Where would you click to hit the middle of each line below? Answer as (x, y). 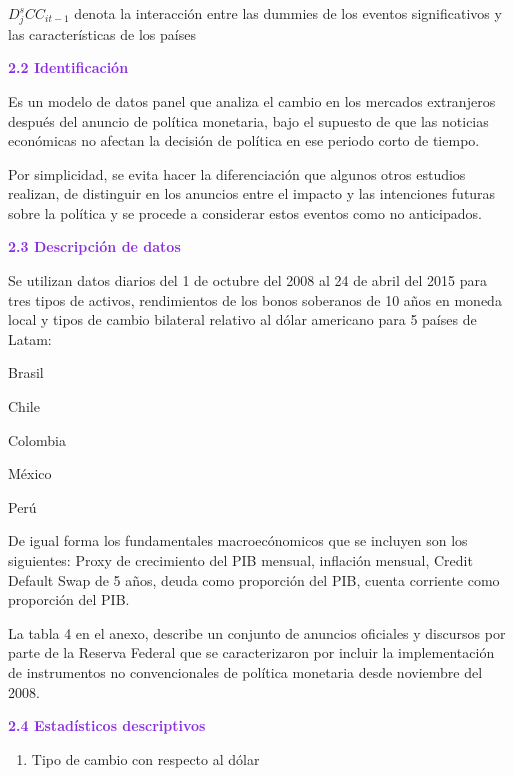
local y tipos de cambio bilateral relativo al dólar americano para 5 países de (242, 319)
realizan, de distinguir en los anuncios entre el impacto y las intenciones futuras (252, 193)
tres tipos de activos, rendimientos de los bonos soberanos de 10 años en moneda (255, 299)
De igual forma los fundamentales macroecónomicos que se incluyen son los (238, 540)
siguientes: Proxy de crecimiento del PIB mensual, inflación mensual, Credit (240, 560)
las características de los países (102, 33)
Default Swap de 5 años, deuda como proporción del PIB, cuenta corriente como (254, 579)
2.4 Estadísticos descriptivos (107, 725)
